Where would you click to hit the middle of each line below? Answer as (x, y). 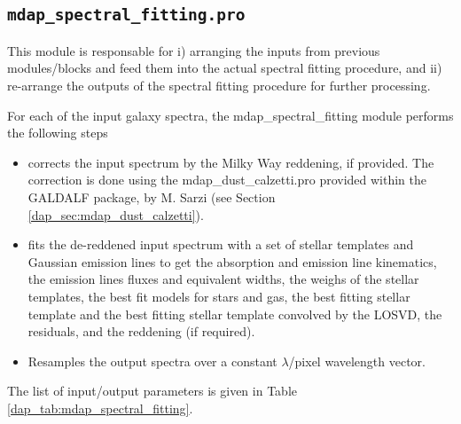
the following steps (58, 133)
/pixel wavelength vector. (357, 361)
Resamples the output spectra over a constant (152, 361)
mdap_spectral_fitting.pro (126, 15)
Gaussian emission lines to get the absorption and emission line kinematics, (232, 261)
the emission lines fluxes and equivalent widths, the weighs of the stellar (223, 279)
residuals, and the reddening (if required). (141, 331)
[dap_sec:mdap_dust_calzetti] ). (116, 214)
